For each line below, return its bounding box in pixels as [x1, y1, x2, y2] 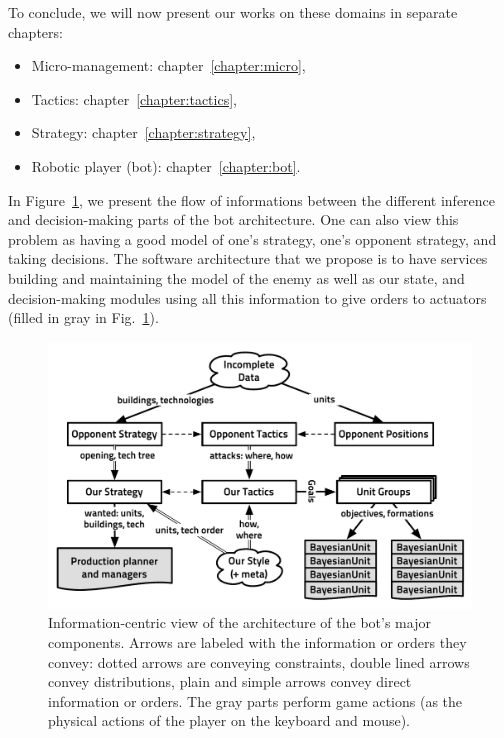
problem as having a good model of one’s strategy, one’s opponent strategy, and [8, 228, 497, 249]
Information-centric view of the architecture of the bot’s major [48, 612, 431, 633]
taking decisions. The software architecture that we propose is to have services [8, 248, 488, 269]
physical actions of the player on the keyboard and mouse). [48, 710, 410, 731]
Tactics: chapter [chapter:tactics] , [31, 88, 237, 109]
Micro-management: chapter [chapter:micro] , [31, 55, 306, 76]
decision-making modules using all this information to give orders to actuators [8, 287, 487, 308]
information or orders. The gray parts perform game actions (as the [48, 690, 463, 711]
